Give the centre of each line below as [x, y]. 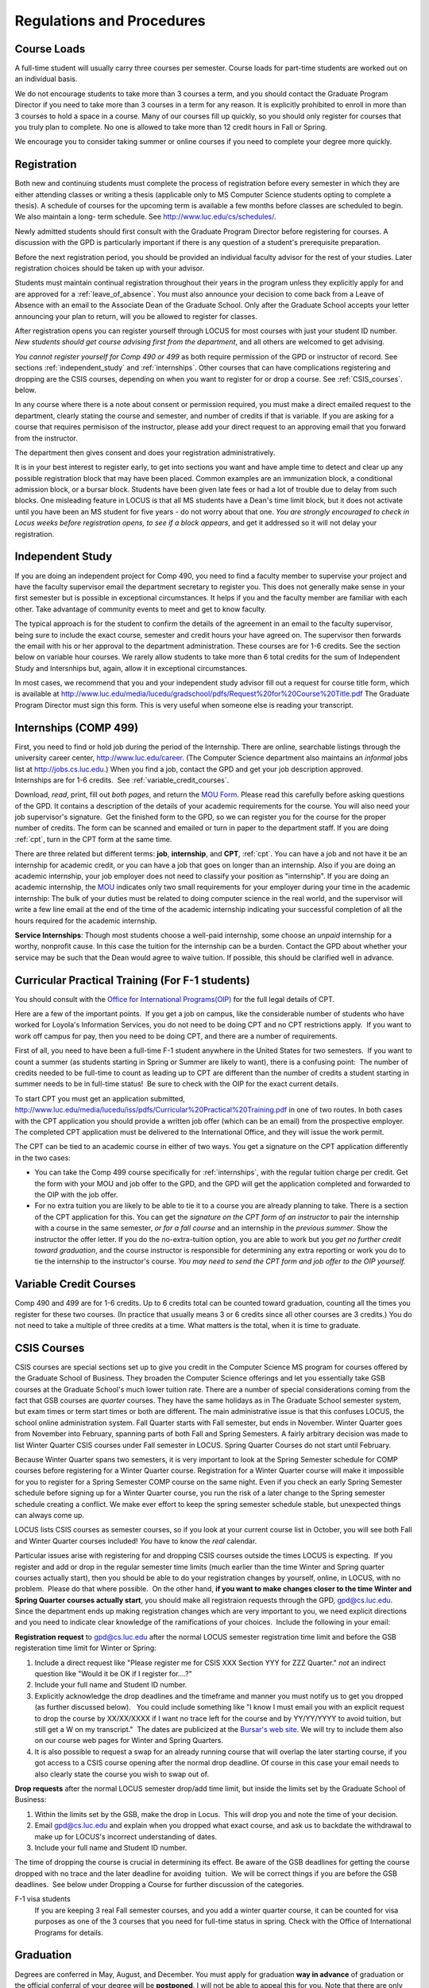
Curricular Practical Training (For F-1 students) [132, 980]
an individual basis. [46, 79]
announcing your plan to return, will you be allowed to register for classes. [136, 316]
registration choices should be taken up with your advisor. [110, 268]
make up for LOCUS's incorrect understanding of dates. [126, 1836]
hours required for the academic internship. [86, 920]
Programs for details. [69, 1932]
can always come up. [50, 1515]
